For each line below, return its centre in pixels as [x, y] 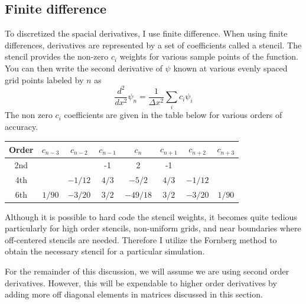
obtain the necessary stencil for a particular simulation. [105, 251]
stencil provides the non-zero [57, 56]
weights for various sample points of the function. [209, 56]
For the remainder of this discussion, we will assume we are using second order [147, 271]
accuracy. [22, 127]
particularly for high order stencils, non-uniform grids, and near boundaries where [153, 228]
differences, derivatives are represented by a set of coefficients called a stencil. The [153, 45]
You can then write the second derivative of [84, 68]
